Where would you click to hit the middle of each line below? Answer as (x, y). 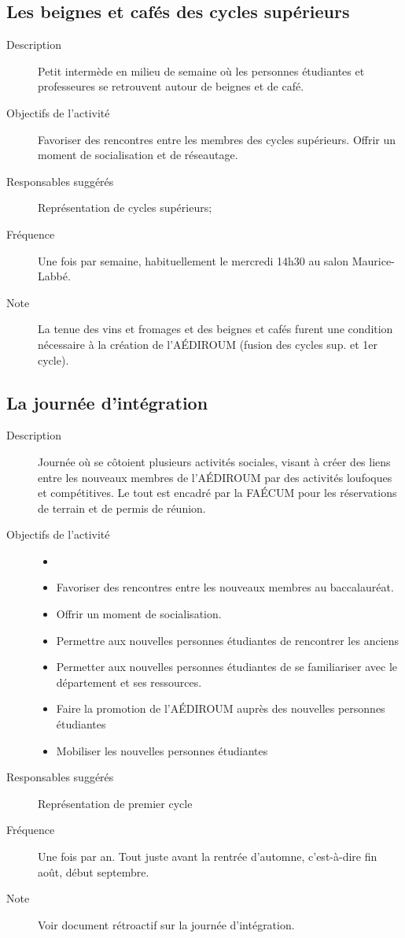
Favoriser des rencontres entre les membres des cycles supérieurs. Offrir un (217, 139)
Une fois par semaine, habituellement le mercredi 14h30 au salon (193, 260)
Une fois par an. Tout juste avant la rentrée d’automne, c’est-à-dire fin (208, 856)
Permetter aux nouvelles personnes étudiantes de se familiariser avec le (227, 667)
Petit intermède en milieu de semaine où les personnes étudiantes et (201, 70)
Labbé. (54, 276)
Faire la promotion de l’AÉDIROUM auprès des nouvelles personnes (221, 708)
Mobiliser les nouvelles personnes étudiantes (162, 750)
